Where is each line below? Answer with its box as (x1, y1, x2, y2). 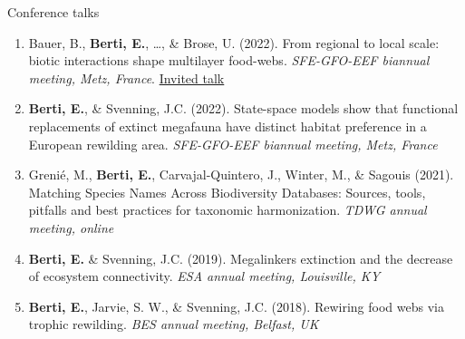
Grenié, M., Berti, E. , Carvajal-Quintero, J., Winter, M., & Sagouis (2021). (28, 165, 454, 184)
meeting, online (28, 218, 114, 237)
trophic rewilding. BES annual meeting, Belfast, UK (28, 315, 319, 334)
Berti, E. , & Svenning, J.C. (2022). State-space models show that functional (28, 99, 459, 118)
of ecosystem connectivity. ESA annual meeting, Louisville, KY (28, 266, 381, 286)
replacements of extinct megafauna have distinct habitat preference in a (28, 116, 427, 135)
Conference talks (7, 3, 100, 21)
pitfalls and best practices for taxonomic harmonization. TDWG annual (28, 200, 427, 219)
